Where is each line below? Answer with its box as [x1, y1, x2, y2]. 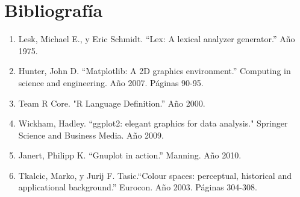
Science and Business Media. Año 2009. [18, 128, 164, 141]
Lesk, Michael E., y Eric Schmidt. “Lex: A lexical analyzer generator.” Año [18, 33, 295, 45]
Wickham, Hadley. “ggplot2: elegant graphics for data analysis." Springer [18, 117, 288, 130]
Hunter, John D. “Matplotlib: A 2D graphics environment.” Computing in [18, 64, 291, 77]
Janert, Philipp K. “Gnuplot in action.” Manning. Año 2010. [18, 149, 242, 161]
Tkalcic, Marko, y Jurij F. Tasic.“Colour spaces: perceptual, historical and [18, 169, 292, 181]
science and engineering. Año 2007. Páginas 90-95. [18, 76, 204, 89]
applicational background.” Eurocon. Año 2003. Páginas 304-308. [18, 181, 257, 193]
